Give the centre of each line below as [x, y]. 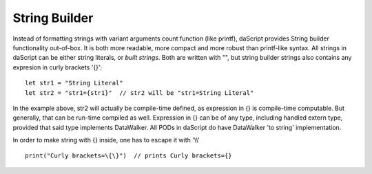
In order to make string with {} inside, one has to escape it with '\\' [106, 140]
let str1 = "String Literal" [74, 83]
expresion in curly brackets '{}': [58, 67]
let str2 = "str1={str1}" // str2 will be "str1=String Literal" [139, 93]
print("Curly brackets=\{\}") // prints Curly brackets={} [128, 156]
